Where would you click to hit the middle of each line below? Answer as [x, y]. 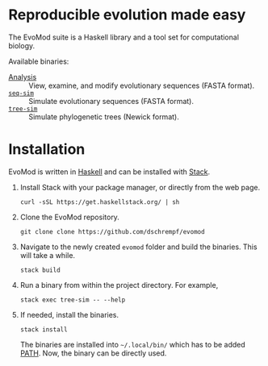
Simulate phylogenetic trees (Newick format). [104, 116]
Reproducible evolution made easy [127, 15]
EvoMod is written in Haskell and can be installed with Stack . [109, 172]
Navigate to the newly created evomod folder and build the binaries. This [138, 247]
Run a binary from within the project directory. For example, [119, 285]
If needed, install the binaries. [69, 314]
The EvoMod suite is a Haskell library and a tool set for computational [124, 37]
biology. [22, 45]
